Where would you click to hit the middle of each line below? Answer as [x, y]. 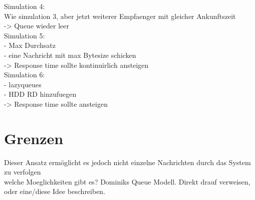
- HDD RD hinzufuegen [40, 94]
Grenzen [34, 138]
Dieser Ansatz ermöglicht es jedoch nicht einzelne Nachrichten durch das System [127, 162]
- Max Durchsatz [30, 45]
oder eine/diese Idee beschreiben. [55, 191]
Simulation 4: [25, 6]
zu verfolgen [23, 172]
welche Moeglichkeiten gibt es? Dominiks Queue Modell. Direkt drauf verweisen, [127, 181]
